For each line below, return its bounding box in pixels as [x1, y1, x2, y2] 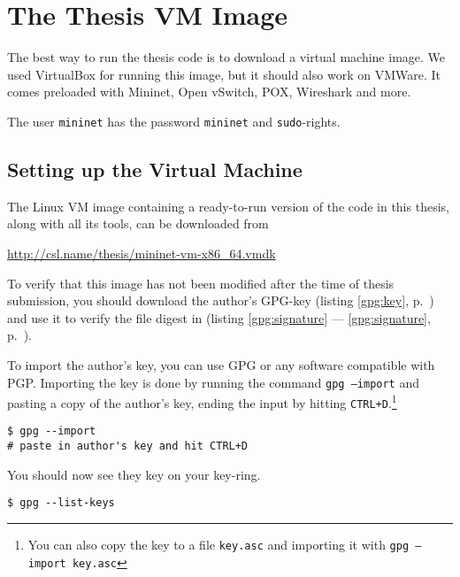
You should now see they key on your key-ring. [7, 465, 261, 483]
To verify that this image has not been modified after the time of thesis [7, 273, 395, 292]
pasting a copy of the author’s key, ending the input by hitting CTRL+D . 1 [7, 391, 397, 412]
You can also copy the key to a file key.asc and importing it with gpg [27, 535, 410, 554]
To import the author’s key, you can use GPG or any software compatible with [7, 355, 435, 373]
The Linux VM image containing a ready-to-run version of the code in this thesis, [7, 196, 449, 215]
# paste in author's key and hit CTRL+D [7, 440, 249, 453]
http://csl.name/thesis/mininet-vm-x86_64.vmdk [7, 243, 276, 262]
